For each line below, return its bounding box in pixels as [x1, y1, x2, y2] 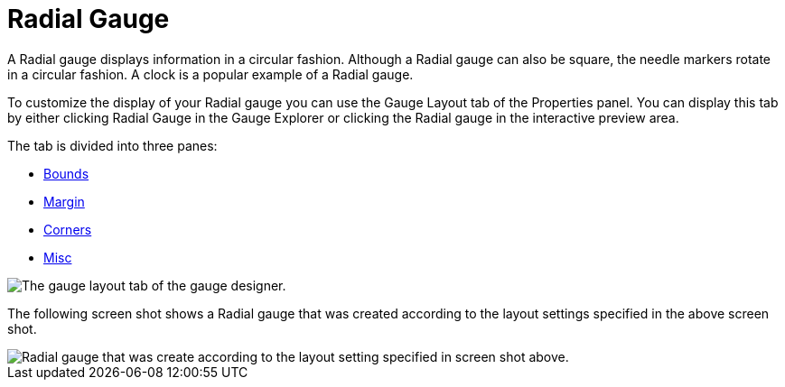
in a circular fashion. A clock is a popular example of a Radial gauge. [7, 66, 414, 82]
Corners [43, 221, 92, 237]
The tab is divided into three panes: [7, 137, 218, 153]
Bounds [43, 165, 89, 181]
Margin [43, 193, 85, 209]
